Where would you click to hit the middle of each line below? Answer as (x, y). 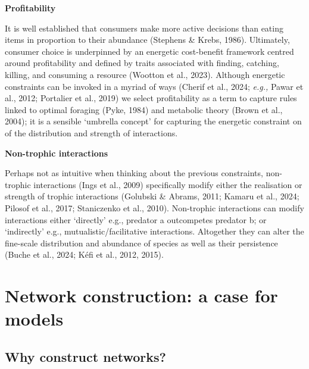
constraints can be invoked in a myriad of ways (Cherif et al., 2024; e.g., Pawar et (154, 86)
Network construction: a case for (141, 295)
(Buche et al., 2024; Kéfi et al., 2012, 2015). (84, 254)
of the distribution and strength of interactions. (91, 132)
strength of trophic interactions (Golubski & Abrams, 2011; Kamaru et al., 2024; (152, 196)
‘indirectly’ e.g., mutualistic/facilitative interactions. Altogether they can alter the (154, 231)
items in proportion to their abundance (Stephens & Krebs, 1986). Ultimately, (147, 40)
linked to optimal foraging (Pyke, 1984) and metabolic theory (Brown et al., (144, 109)
